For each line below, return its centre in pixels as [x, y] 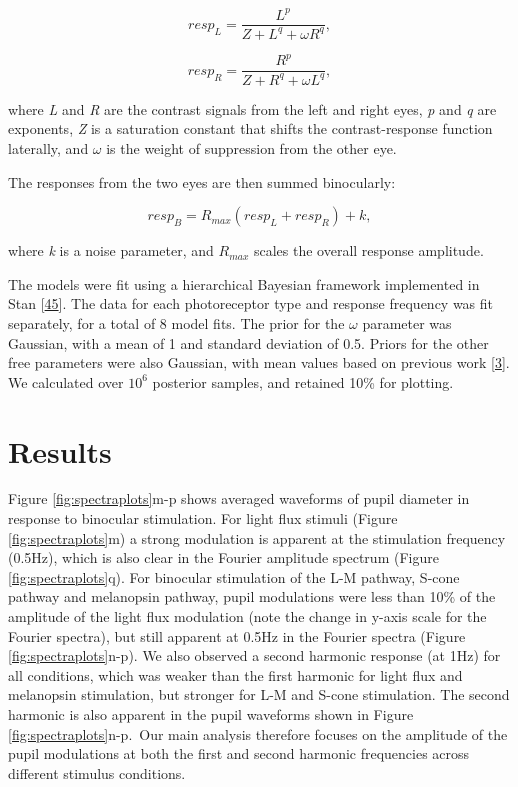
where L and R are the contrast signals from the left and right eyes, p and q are [252, 108]
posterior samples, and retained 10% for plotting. [303, 381]
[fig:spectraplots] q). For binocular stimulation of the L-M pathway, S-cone [234, 576]
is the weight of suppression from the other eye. [251, 148]
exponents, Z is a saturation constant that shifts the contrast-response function [250, 128]
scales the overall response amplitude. [368, 250]
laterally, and [48, 148]
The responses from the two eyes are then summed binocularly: [202, 181]
